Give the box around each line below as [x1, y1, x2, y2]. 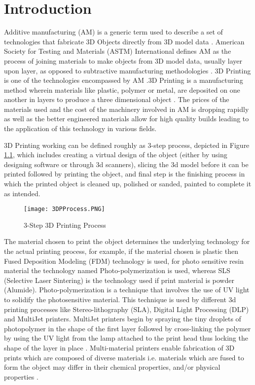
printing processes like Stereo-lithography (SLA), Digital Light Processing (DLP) [4, 304, 249, 314]
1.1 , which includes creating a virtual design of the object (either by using [4, 149, 227, 160]
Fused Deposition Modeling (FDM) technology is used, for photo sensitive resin [4, 255, 244, 266]
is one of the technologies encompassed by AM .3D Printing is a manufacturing [4, 75, 243, 85]
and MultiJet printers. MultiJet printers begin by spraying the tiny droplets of [4, 314, 241, 324]
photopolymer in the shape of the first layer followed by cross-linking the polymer [4, 323, 251, 333]
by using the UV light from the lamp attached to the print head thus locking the [4, 333, 248, 343]
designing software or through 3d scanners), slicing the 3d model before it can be [4, 159, 249, 169]
